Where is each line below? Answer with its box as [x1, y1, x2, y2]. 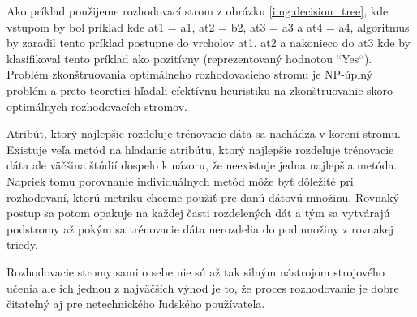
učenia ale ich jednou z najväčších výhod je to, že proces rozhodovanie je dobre [6, 279, 399, 296]
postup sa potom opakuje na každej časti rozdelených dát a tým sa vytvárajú [6, 204, 390, 221]
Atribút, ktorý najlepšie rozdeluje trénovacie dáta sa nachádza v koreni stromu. [6, 125, 401, 142]
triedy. [6, 236, 38, 253]
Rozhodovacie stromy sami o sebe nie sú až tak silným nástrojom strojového [6, 263, 385, 280]
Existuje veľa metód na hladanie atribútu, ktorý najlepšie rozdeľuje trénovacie [6, 140, 394, 157]
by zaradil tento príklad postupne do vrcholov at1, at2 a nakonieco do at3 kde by [6, 34, 411, 51]
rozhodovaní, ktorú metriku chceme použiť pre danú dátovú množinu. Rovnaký [6, 188, 399, 205]
